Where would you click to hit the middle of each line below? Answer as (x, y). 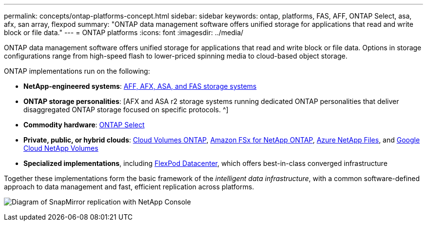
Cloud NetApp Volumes (61, 148)
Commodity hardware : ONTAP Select (84, 125)
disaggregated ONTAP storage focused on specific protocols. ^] (126, 110)
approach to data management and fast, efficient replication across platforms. (129, 187)
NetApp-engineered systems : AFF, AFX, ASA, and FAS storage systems (140, 86)
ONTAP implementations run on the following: (77, 71)
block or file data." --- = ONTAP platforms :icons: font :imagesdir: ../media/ (124, 32)
